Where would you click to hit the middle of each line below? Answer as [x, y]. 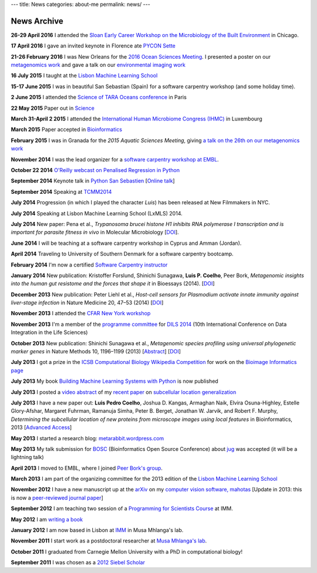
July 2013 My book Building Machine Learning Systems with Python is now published [114, 381]
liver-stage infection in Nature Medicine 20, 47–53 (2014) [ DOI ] [87, 303]
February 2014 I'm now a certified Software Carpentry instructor [89, 265]
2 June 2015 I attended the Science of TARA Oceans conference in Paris [99, 97]
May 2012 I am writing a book [47, 519]
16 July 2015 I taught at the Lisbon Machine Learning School [84, 76]
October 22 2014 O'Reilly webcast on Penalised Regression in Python [95, 170]
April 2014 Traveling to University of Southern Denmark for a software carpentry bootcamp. [122, 254]
